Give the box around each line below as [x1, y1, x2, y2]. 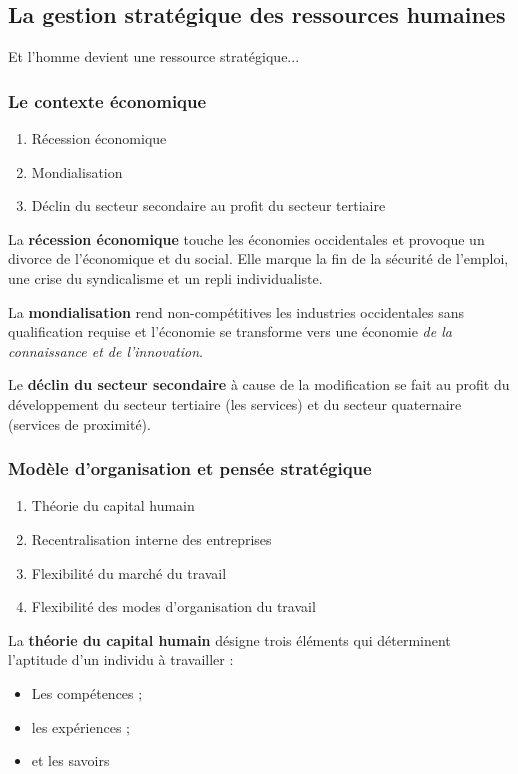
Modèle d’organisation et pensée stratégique [8, 456, 372, 481]
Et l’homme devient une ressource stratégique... [8, 46, 300, 67]
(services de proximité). [8, 413, 151, 434]
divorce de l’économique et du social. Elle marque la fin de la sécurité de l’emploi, [8, 248, 509, 269]
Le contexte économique [8, 88, 207, 113]
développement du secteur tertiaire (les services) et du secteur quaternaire [8, 393, 462, 414]
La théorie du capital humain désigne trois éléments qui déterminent [8, 629, 451, 650]
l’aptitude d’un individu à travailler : [8, 649, 234, 670]
